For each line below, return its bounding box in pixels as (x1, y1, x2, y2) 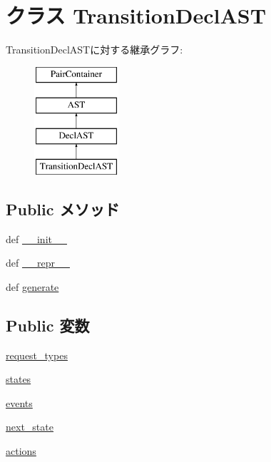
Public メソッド (6, 197, 120, 220)
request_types (6, 347, 68, 362)
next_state (6, 419, 53, 434)
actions (6, 443, 36, 458)
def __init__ (6, 231, 67, 246)
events (6, 395, 33, 410)
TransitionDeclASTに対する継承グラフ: (6, 42, 183, 57)
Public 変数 (6, 314, 90, 336)
